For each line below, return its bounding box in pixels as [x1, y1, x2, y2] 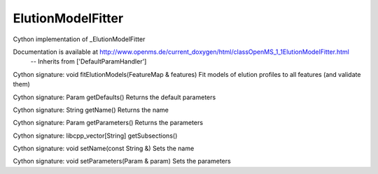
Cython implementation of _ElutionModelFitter [13, 35, 146, 43]
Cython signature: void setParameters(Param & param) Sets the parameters [13, 157, 231, 166]
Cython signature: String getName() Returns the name [13, 106, 169, 114]
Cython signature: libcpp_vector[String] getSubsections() [13, 131, 178, 140]
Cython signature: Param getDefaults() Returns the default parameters [13, 93, 216, 101]
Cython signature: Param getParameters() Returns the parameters [13, 119, 203, 127]
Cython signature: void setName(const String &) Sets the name [13, 144, 195, 153]
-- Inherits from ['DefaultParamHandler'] [30, 57, 147, 66]
